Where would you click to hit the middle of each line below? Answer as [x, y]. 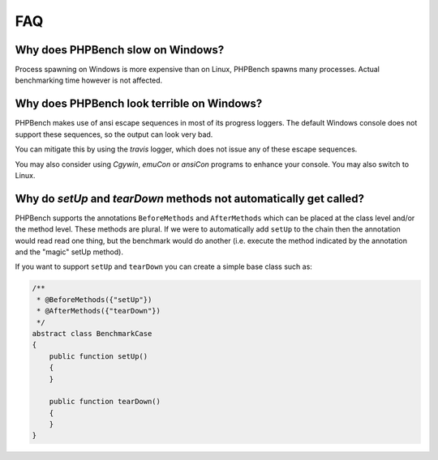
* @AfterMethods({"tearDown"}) [99, 311]
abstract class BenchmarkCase [92, 333]
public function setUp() [99, 356]
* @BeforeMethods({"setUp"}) [94, 299]
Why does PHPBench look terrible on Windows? [139, 104]
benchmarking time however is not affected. [89, 80]
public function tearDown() [105, 402]
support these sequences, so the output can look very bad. [114, 134]
